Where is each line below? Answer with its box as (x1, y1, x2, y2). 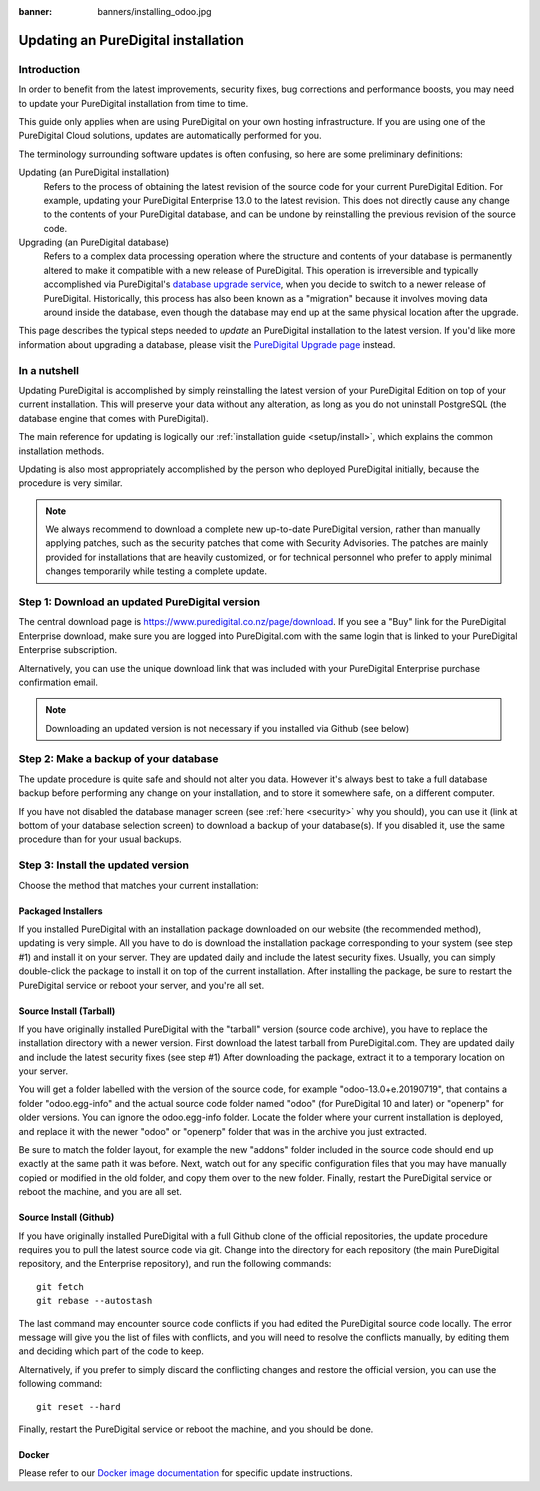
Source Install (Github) (18, 1211, 115, 1224)
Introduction (18, 62, 80, 76)
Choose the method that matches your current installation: (18, 879, 259, 891)
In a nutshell (18, 363, 80, 377)
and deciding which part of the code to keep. (18, 1345, 205, 1357)
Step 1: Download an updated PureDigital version (18, 595, 260, 609)
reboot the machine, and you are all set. (18, 1186, 182, 1198)
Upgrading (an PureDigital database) (18, 236, 170, 249)
